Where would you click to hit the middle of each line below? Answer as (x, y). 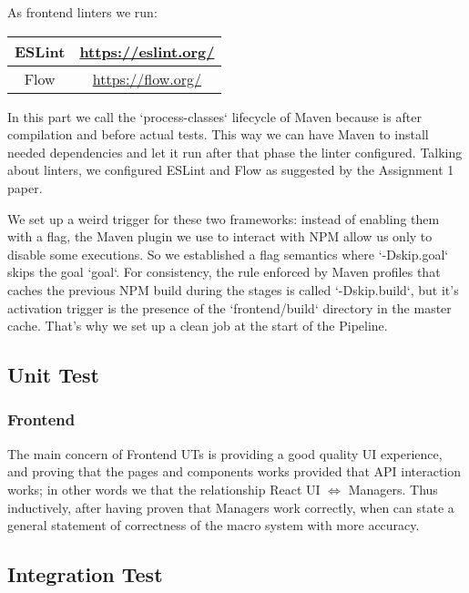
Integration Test (85, 574)
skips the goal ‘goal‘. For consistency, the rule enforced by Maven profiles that (224, 272)
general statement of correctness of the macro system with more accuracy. (214, 525)
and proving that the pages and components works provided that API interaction (234, 471)
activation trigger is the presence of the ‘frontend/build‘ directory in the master (229, 307)
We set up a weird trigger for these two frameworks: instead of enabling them (224, 218)
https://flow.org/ (147, 78)
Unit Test (53, 375)
